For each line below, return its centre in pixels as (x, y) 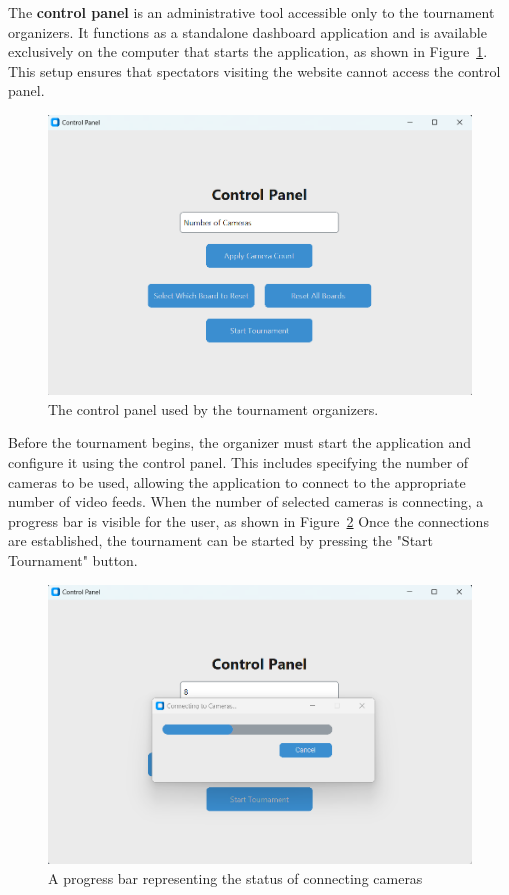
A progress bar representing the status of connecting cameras (235, 877)
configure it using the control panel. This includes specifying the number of (238, 462)
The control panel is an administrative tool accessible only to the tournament (251, 12)
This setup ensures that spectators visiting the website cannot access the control (254, 70)
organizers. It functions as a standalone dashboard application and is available (247, 31)
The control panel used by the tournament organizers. (213, 408)
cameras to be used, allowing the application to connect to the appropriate (237, 481)
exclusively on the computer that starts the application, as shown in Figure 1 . (248, 51)
